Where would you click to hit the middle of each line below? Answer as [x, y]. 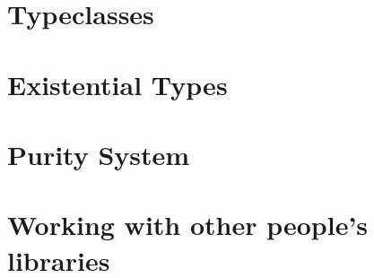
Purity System [99, 154]
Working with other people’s [188, 225]
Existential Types [117, 84]
